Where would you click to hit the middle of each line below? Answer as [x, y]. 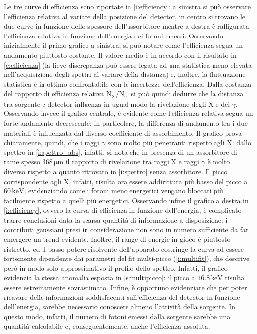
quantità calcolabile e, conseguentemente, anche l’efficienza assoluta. [107, 326]
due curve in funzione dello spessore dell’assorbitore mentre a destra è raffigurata [127, 26]
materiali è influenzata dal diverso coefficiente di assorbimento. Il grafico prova [123, 132]
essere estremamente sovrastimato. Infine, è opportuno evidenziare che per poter [126, 287]
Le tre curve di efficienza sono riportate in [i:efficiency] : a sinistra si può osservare [128, 6]
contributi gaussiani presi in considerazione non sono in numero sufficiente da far [126, 229]
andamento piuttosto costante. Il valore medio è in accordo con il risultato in [120, 55]
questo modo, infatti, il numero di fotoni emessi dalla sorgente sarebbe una [117, 316]
